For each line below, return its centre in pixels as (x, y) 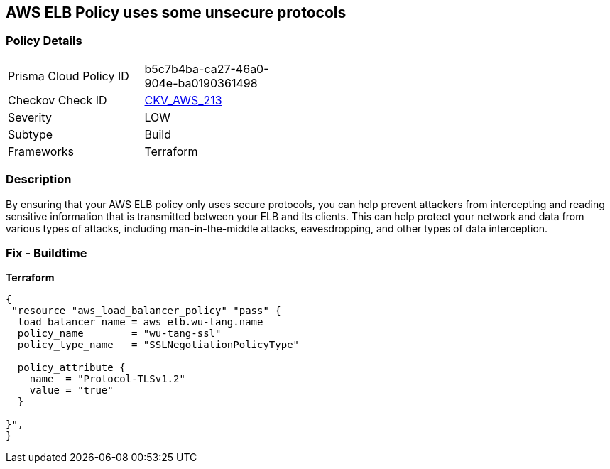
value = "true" (71, 390)
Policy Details (44, 41)
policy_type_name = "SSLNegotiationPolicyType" (158, 345)
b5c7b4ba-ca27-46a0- (207, 69)
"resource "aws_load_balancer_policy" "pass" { (146, 311)
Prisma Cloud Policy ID (69, 76)
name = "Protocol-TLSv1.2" (107, 379)
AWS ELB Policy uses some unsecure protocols (176, 12)
